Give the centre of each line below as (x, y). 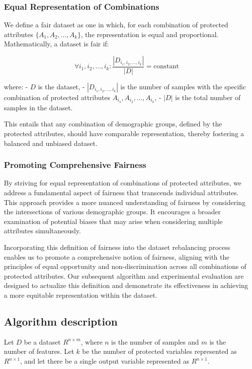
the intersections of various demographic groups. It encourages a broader (112, 212)
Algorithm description (61, 321)
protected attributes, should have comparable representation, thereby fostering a (124, 133)
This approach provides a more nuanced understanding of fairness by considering (125, 202)
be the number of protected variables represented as (159, 351)
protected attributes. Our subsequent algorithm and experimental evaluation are (124, 276)
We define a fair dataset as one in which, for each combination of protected (116, 25)
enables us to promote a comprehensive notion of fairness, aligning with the (117, 256)
